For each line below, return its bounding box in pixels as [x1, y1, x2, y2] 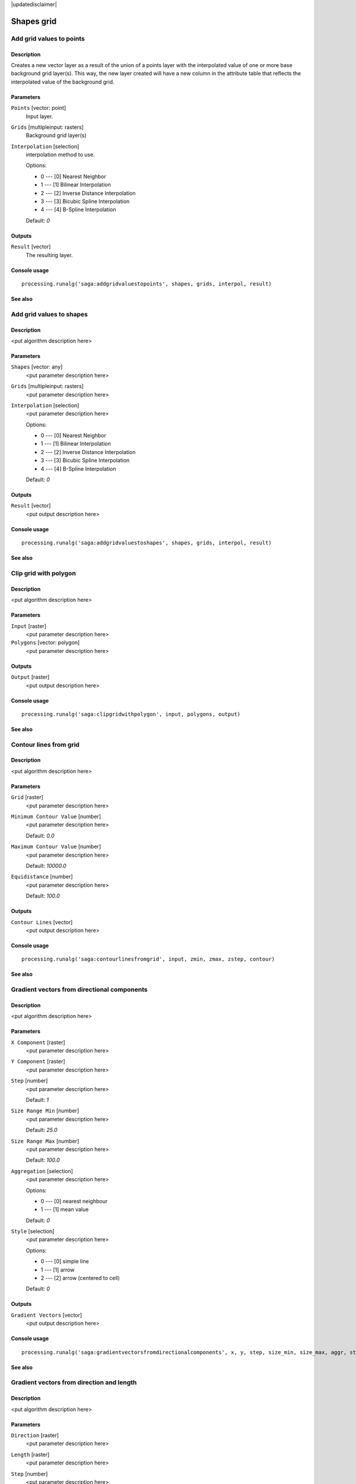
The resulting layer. [26, 251, 73, 258]
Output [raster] [11, 674, 50, 681]
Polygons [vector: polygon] [11, 639, 80, 646]
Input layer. [26, 113, 53, 120]
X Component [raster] [11, 1039, 65, 1046]
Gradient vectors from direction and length [11, 1378, 137, 1387]
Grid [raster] [11, 794, 44, 801]
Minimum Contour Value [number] [11, 813, 101, 820]
